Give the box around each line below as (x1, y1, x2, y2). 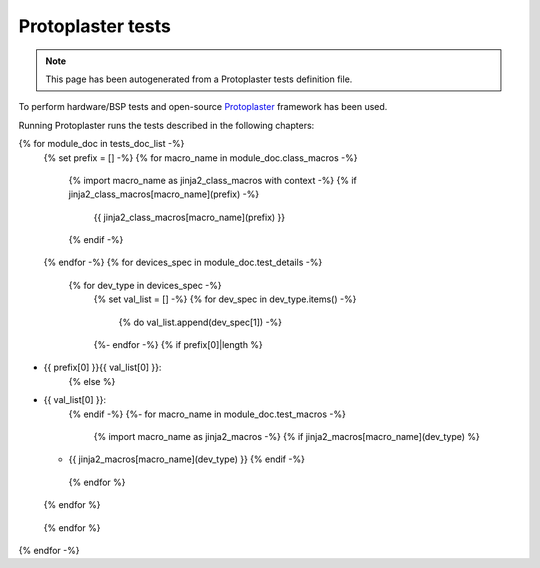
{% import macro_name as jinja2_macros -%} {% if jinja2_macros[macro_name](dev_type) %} (93, 430, 480, 442)
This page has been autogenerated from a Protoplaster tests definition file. (45, 73, 353, 85)
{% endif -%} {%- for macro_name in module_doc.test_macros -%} (68, 408, 347, 420)
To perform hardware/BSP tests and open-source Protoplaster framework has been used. (18, 101, 388, 113)
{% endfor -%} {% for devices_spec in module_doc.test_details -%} (43, 256, 323, 269)
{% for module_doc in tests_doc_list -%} (18, 138, 185, 150)
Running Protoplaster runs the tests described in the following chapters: (18, 119, 315, 131)
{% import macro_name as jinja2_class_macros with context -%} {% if (68, 174, 357, 186)
